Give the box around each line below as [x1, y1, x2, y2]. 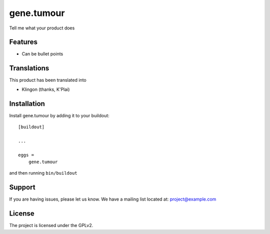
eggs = [18, 152, 34, 158]
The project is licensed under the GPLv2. [9, 223, 93, 229]
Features [9, 38, 37, 46]
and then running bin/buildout [9, 170, 77, 176]
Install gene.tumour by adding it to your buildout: [9, 112, 109, 118]
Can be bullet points [21, 51, 63, 57]
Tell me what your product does [9, 25, 75, 31]
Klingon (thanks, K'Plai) [21, 86, 70, 92]
